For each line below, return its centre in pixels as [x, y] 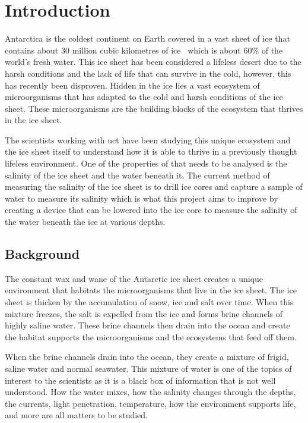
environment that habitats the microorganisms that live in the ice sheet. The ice [151, 290]
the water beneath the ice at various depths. [85, 222]
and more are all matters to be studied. [76, 415]
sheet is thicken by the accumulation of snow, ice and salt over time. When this [149, 302]
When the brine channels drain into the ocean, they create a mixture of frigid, [147, 357]
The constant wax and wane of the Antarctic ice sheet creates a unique [134, 278]
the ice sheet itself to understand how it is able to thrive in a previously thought [151, 151]
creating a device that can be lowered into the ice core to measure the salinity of [151, 210]
